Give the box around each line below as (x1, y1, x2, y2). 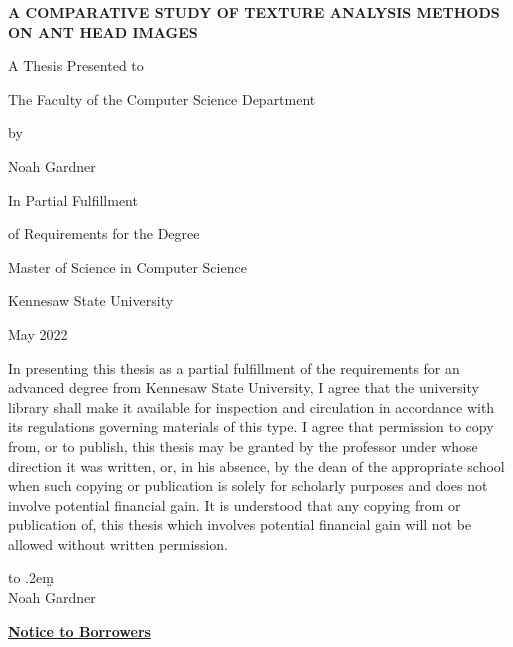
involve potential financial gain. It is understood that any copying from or (8, 494, 461, 515)
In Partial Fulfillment (8, 189, 138, 210)
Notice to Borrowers (8, 620, 151, 641)
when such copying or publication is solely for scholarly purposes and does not (8, 475, 488, 496)
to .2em (8, 567, 54, 588)
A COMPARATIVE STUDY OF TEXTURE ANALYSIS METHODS (8, 2, 500, 22)
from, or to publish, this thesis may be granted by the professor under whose (8, 435, 478, 456)
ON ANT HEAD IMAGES (8, 21, 198, 42)
